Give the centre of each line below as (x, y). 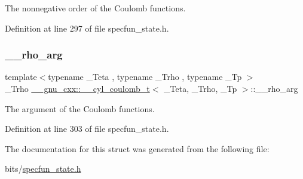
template (21, 77)
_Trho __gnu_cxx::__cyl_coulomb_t (77, 88)
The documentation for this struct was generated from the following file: (137, 148)
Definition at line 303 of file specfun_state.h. (87, 129)
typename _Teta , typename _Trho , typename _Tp (145, 77)
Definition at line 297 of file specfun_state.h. (87, 28)
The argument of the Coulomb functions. (80, 108)
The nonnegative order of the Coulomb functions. (95, 8)
